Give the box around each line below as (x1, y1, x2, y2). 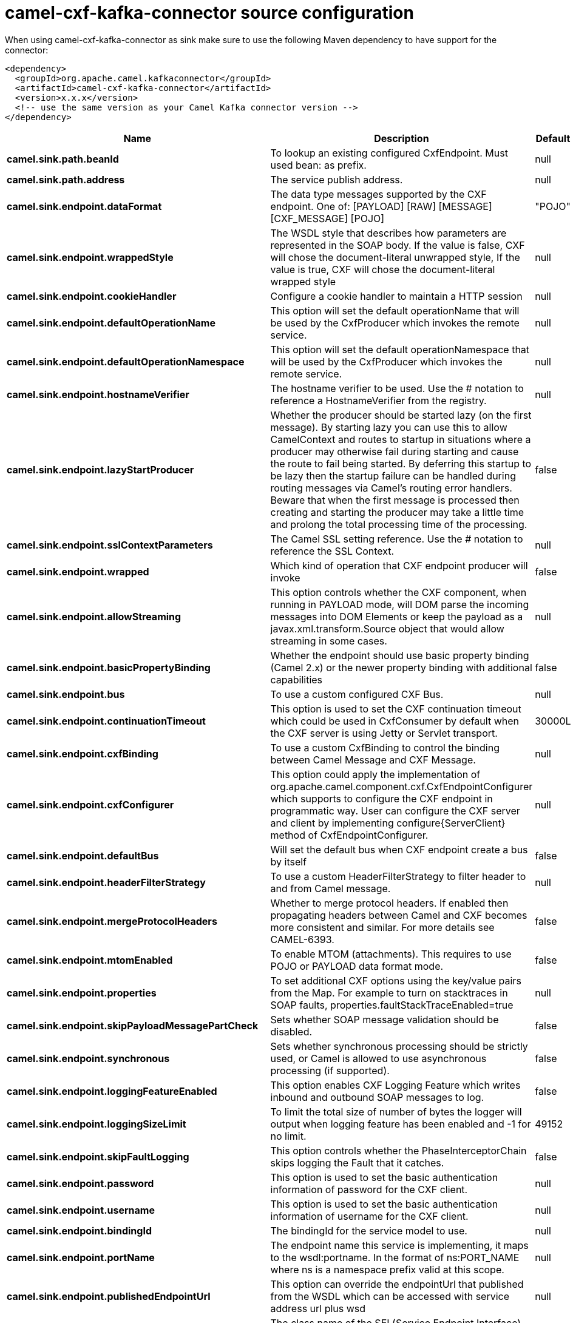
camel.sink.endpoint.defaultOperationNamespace (7, 355, 245, 368)
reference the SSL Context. (270, 544, 395, 557)
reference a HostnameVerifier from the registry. (270, 394, 487, 407)
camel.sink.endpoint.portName (7, 1251, 155, 1264)
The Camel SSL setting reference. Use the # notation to (270, 532, 523, 545)
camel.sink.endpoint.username (7, 1203, 155, 1216)
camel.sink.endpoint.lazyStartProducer (7, 463, 194, 476)
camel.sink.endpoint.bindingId (7, 1224, 152, 1237)
